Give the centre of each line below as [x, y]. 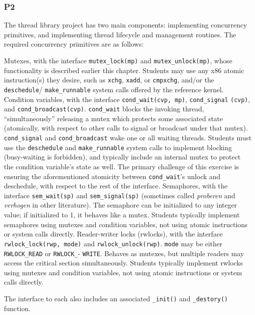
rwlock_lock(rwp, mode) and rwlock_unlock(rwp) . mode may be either [113, 243]
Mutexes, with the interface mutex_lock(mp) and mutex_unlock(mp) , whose [118, 60]
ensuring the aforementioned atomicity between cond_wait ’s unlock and [112, 176]
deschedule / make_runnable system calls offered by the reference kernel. [114, 89]
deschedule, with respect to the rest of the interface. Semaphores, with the [116, 186]
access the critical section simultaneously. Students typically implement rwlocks [124, 263]
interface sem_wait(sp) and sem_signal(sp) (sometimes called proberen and [120, 195]
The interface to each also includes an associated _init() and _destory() [116, 298]
